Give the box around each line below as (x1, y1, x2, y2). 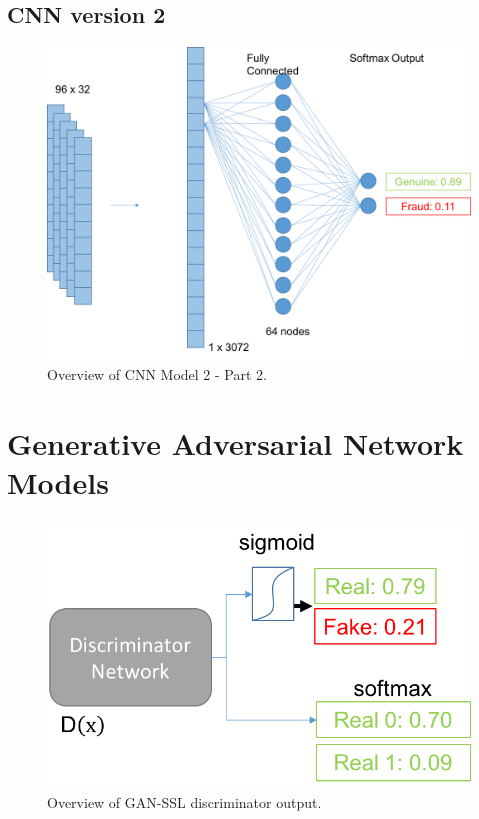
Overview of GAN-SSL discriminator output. (47, 792, 322, 813)
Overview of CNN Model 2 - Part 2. (47, 363, 267, 384)
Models (7, 461, 109, 502)
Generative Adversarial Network (7, 422, 464, 463)
